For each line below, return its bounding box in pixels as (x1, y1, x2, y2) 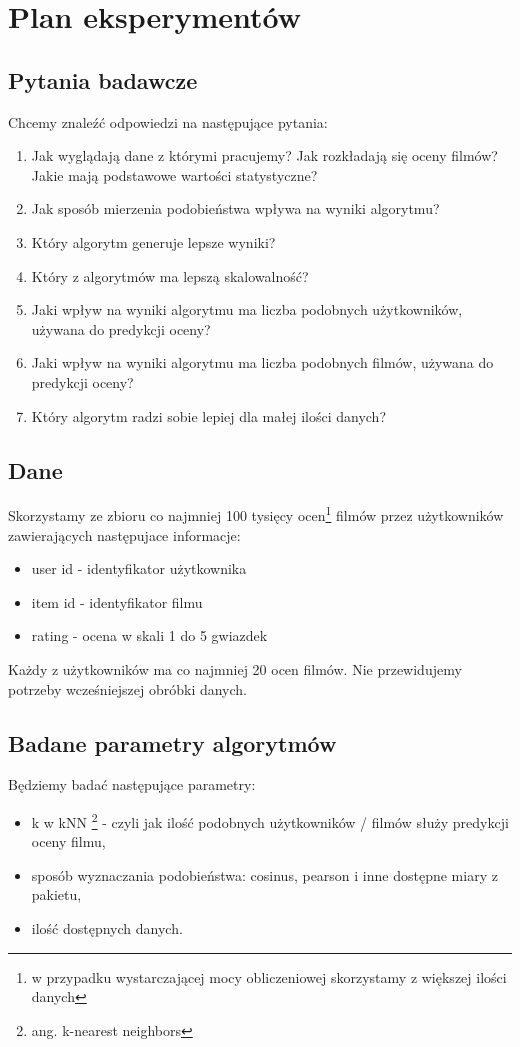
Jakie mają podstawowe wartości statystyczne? (31, 164, 318, 185)
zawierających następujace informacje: (8, 524, 241, 545)
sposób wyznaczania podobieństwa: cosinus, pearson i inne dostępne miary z (31, 864, 498, 885)
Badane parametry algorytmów (8, 727, 337, 758)
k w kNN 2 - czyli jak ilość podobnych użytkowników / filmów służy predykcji (31, 808, 509, 832)
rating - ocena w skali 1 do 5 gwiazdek (31, 625, 268, 646)
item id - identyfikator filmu (31, 591, 203, 612)
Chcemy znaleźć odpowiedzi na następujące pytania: (8, 111, 328, 132)
